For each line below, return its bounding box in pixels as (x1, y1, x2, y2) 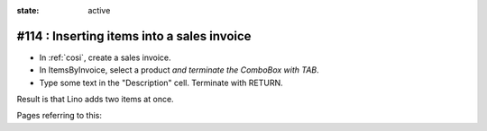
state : (16, 5, 40, 15)
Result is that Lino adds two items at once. (16, 94, 175, 105)
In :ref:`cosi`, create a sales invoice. (39, 52, 171, 63)
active (87, 5, 111, 15)
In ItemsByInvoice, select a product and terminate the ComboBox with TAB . (39, 65, 319, 75)
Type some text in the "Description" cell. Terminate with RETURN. (39, 77, 283, 88)
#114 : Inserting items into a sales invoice (16, 28, 252, 44)
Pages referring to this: (16, 110, 103, 121)
